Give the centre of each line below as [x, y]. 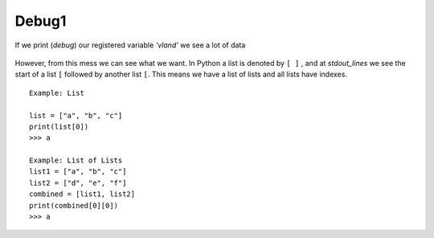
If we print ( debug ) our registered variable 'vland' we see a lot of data [130, 45]
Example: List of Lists [76, 160]
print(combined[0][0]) [74, 205]
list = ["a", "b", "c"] [76, 115]
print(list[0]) [59, 126]
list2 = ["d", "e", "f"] [78, 183]
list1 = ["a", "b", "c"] [78, 172]
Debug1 [41, 21]
